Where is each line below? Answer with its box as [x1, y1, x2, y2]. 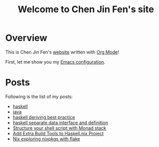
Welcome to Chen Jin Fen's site [17, 4, 154, 15]
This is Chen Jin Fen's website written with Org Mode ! [5, 49, 119, 55]
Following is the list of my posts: [5, 93, 73, 100]
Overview [5, 32, 48, 44]
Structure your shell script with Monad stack [12, 125, 106, 131]
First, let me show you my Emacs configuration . [5, 58, 106, 65]
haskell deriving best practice [12, 114, 75, 120]
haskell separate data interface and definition [12, 120, 108, 126]
